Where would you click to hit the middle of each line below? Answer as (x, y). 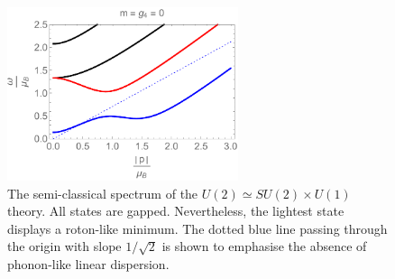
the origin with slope (64, 246)
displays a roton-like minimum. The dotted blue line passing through (197, 228)
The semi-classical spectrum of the (103, 193)
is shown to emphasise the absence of (264, 246)
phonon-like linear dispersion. (88, 263)
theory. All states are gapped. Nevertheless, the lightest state (176, 211)
